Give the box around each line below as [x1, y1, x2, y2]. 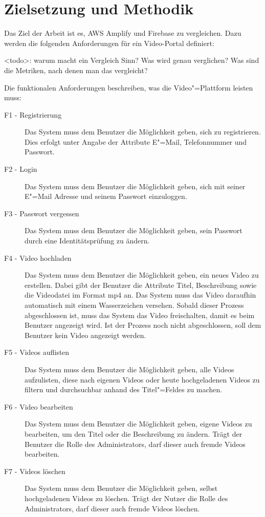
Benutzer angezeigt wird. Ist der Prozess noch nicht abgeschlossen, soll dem [25, 320, 261, 330]
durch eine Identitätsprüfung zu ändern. [25, 235, 150, 246]
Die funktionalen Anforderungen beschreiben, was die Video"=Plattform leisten [4, 82, 253, 93]
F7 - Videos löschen [4, 465, 65, 476]
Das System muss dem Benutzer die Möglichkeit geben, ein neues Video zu [25, 269, 259, 280]
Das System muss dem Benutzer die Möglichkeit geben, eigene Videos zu [25, 418, 252, 429]
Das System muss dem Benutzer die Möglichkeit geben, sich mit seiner [25, 181, 246, 191]
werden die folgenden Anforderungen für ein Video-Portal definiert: [4, 37, 214, 48]
